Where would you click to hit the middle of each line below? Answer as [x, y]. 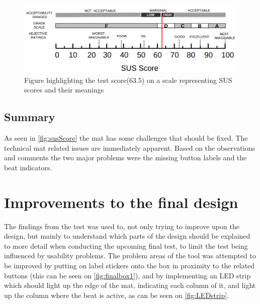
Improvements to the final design [121, 202]
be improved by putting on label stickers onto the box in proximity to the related [129, 265]
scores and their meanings [64, 90]
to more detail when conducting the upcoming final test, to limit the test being [126, 245]
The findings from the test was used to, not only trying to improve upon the [122, 226]
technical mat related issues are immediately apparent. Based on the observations [129, 147]
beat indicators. [28, 167]
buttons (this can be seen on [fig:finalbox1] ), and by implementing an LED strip [127, 275]
